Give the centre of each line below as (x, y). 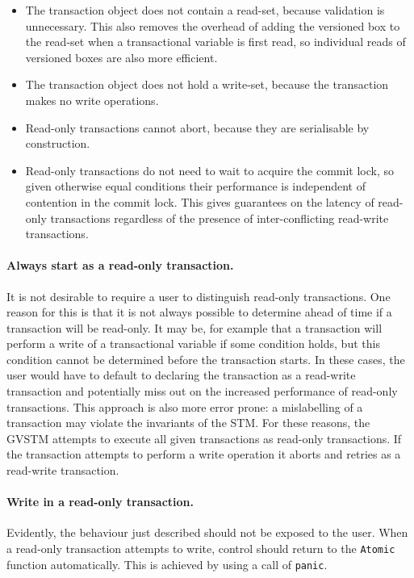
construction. (58, 143)
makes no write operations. (92, 100)
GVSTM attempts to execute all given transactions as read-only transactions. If (204, 438)
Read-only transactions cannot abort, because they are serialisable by (197, 127)
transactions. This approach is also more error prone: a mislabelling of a (185, 406)
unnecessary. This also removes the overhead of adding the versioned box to (213, 25)
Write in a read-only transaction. (100, 502)
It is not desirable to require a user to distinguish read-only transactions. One (199, 296)
